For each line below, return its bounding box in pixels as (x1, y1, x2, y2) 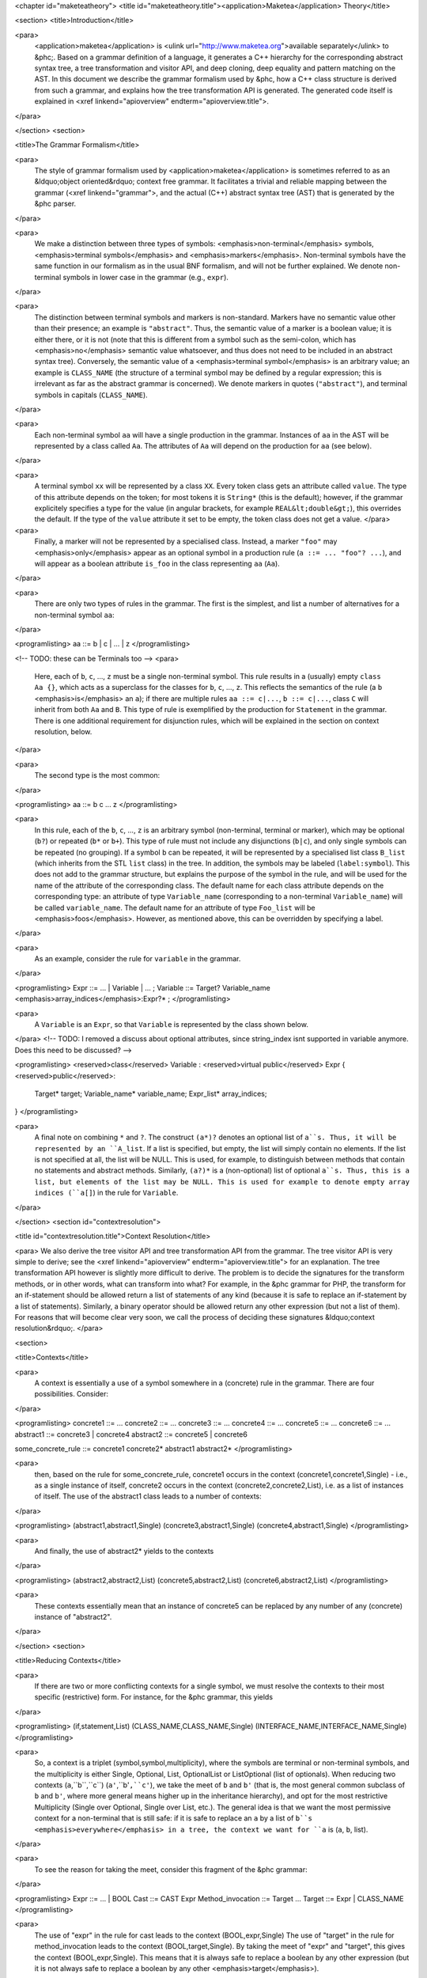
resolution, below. (34, 727, 93, 737)
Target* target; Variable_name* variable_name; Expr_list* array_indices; (34, 1089, 267, 1098)
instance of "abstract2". (34, 1612, 112, 1621)
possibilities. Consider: (34, 1389, 109, 1399)
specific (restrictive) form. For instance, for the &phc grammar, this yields (34, 1692, 273, 1702)
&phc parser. (34, 199, 77, 209)
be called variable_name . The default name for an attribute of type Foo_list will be (34, 903, 316, 912)
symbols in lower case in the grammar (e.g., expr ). (62, 272, 229, 282)
